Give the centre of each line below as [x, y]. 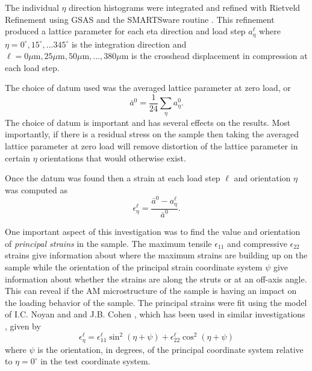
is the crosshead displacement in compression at [220, 56]
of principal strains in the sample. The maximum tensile [108, 243]
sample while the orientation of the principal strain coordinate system [134, 267]
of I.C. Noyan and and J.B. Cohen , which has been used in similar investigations [155, 314]
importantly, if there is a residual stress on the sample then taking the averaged [152, 134]
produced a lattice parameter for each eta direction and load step [125, 31]
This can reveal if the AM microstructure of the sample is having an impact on [151, 291]
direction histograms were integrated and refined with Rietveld [185, 7]
